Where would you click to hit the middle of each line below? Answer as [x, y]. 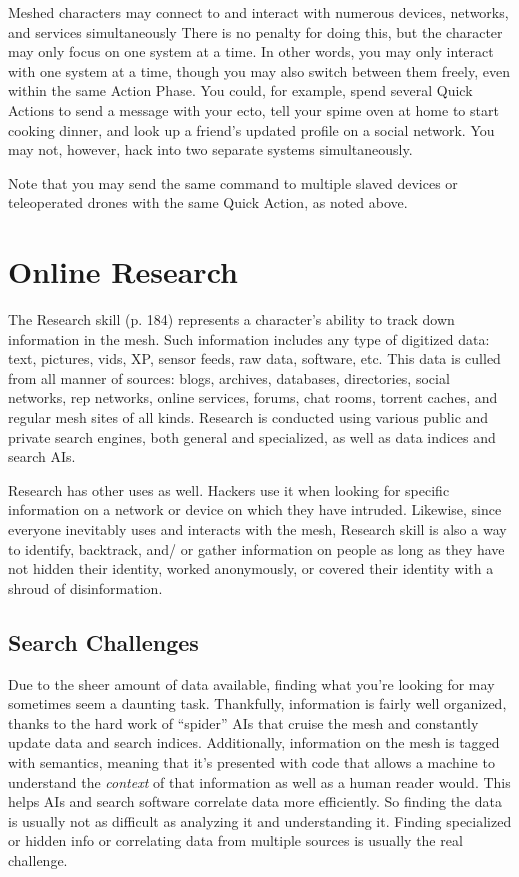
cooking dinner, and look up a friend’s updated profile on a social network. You [251, 129]
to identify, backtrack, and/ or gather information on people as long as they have [256, 548]
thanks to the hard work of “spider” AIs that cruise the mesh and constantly [243, 722]
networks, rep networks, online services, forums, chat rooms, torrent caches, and [253, 397]
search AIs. [42, 456]
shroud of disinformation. [85, 587]
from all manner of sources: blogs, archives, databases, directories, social [229, 377]
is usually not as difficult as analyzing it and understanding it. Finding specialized [260, 820]
